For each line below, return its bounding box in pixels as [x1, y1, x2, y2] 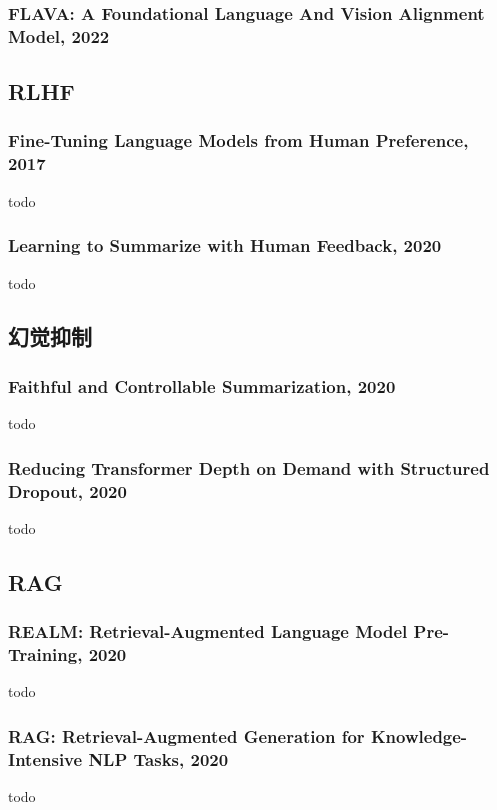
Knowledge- [370, 723, 468, 748]
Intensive [8, 746, 83, 771]
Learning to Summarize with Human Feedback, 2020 [8, 233, 442, 258]
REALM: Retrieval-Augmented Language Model [8, 619, 408, 644]
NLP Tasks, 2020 [88, 746, 229, 771]
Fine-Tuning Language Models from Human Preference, [8, 128, 469, 153]
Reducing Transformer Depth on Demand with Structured [8, 455, 490, 480]
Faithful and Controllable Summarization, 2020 [8, 373, 396, 398]
